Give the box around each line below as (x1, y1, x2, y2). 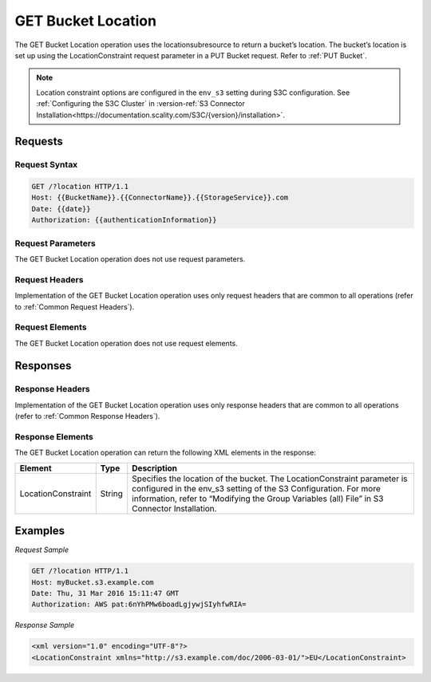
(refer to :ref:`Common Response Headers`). (14, 412, 160, 421)
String (100, 487, 124, 499)
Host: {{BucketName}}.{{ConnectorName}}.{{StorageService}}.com (31, 193, 289, 203)
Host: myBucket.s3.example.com (31, 578, 155, 586)
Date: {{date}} (31, 204, 91, 213)
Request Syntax (14, 160, 78, 171)
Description (132, 463, 177, 474)
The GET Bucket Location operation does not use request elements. (14, 338, 239, 348)
